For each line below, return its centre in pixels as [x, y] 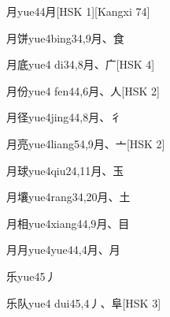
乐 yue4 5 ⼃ [31, 276]
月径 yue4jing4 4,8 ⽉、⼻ [64, 117]
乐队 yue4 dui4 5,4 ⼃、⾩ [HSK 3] [84, 302]
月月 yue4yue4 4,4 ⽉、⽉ [63, 250]
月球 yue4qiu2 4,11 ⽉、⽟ [65, 170]
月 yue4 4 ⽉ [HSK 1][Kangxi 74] [78, 11]
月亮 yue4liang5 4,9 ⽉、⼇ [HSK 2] [86, 143]
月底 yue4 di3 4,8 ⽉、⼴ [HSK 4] [81, 64]
